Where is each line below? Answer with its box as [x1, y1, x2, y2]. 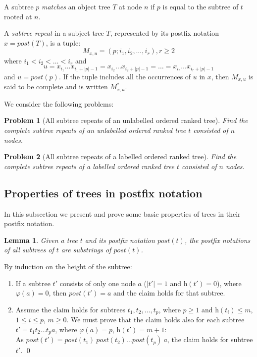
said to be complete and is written [4, 81, 108, 92]
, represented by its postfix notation [110, 28, 219, 38]
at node [119, 1, 142, 11]
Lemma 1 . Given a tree [4, 235, 78, 245]
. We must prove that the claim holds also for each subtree [66, 314, 245, 325]
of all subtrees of [4, 244, 54, 255]
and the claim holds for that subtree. [113, 288, 225, 298]
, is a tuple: [46, 37, 81, 48]
